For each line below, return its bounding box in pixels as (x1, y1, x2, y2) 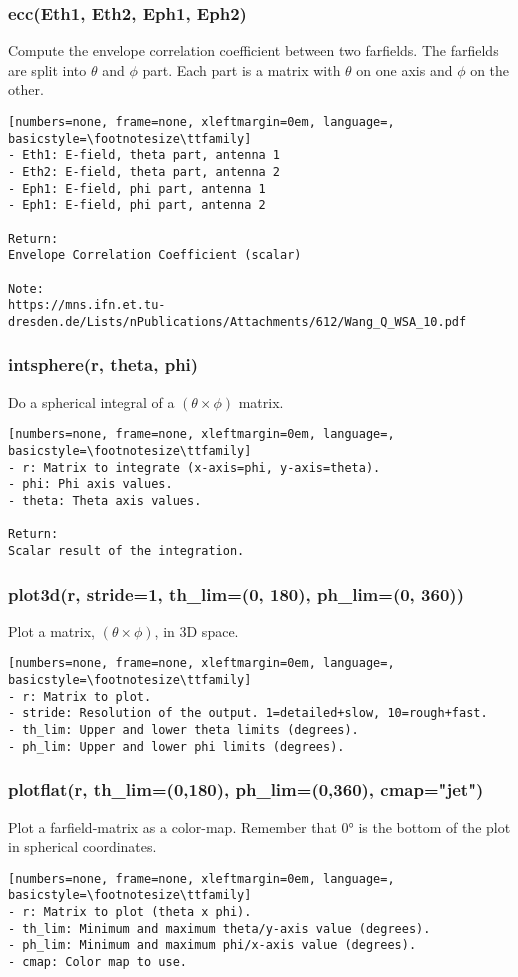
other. (8, 79, 44, 100)
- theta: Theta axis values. (8, 493, 202, 508)
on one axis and (356, 59, 453, 80)
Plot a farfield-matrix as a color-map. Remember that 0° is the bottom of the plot (8, 816, 511, 837)
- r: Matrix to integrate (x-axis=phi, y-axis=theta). (8, 460, 381, 475)
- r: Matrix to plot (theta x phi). (8, 905, 252, 920)
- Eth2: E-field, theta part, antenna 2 (8, 164, 281, 179)
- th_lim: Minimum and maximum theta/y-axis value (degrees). (8, 921, 431, 936)
